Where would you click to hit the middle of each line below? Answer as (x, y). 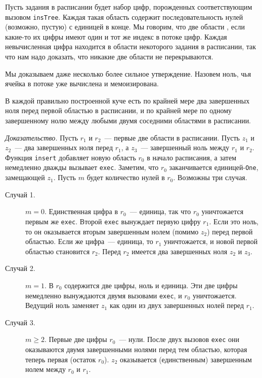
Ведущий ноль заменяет (62, 305)
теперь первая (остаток (61, 359)
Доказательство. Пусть (42, 137)
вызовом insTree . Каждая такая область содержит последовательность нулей (124, 16)
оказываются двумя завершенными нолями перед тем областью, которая (136, 349)
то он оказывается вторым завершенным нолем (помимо (112, 231)
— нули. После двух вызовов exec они (179, 339)
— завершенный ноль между (185, 147)
